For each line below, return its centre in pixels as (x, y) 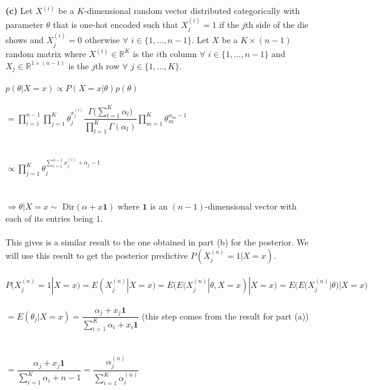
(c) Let (19, 11)
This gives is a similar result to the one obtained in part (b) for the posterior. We (157, 241)
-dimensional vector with (251, 206)
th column (178, 53)
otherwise (102, 40)
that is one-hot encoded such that (116, 24)
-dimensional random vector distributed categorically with (192, 11)
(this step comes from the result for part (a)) (225, 316)
